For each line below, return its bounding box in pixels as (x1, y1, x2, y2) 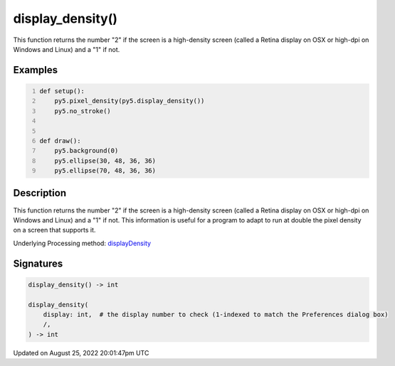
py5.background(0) (54, 146, 119, 155)
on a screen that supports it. (13, 226, 96, 235)
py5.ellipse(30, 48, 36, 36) (54, 156, 157, 165)
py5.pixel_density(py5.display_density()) (54, 97, 205, 105)
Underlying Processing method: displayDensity (13, 239, 152, 247)
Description (13, 187, 67, 199)
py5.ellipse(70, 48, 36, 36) (54, 167, 157, 175)
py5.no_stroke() (54, 107, 112, 115)
